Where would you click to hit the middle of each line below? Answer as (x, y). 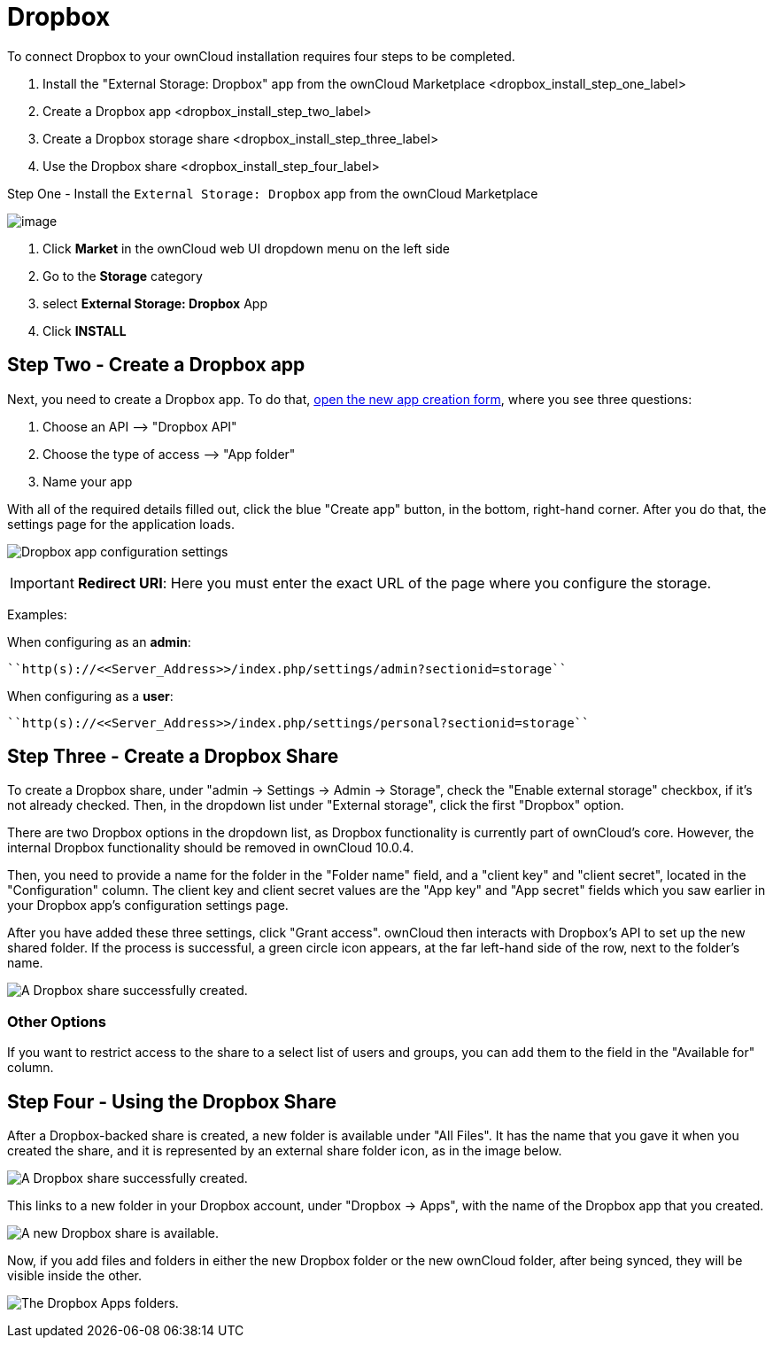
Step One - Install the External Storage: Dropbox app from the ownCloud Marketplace (273, 193)
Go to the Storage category (123, 276)
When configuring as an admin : (99, 641)
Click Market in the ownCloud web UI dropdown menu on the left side (246, 248)
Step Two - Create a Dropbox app (156, 365)
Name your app (88, 481)
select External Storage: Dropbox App (155, 303)
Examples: (37, 614)
